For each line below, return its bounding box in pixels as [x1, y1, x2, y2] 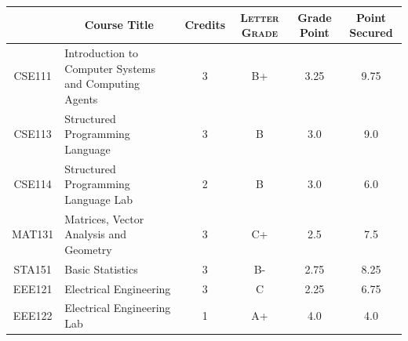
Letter [240, 9, 279, 25]
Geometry [64, 241, 112, 257]
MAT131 [12, 226, 54, 242]
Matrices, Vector [64, 210, 144, 227]
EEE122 [13, 307, 53, 324]
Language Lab [64, 190, 133, 207]
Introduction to [64, 44, 139, 60]
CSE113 [13, 125, 52, 142]
